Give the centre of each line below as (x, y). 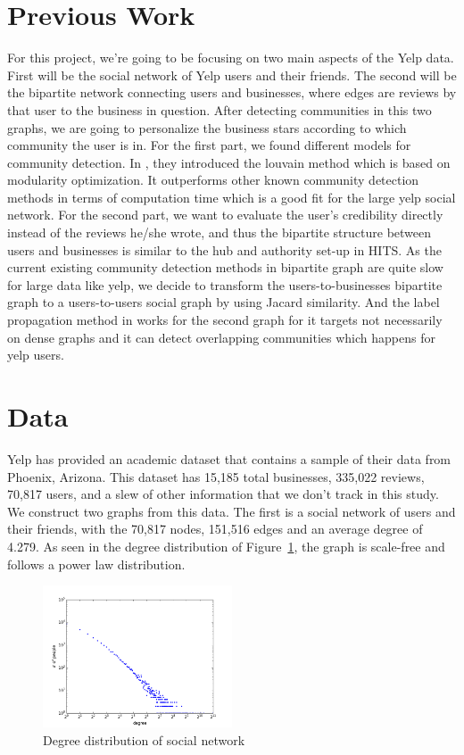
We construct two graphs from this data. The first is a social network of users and (232, 511)
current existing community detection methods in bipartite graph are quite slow (225, 267)
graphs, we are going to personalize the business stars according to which (207, 127)
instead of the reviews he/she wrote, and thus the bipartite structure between (220, 232)
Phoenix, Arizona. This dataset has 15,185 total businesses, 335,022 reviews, (216, 476)
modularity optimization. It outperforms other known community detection (213, 180)
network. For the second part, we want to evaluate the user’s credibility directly (225, 215)
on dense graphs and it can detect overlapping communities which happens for (221, 337)
